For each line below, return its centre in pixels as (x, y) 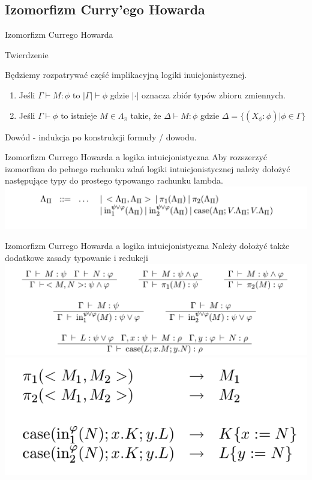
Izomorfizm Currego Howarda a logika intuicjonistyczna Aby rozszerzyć (136, 157)
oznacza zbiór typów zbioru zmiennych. (213, 94)
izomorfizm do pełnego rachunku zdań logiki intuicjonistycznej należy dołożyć (148, 168)
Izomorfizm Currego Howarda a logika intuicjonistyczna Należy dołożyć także (147, 246)
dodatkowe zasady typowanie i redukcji (76, 258)
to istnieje (79, 115)
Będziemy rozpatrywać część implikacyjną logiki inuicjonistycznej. (126, 75)
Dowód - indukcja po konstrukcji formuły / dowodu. (101, 136)
